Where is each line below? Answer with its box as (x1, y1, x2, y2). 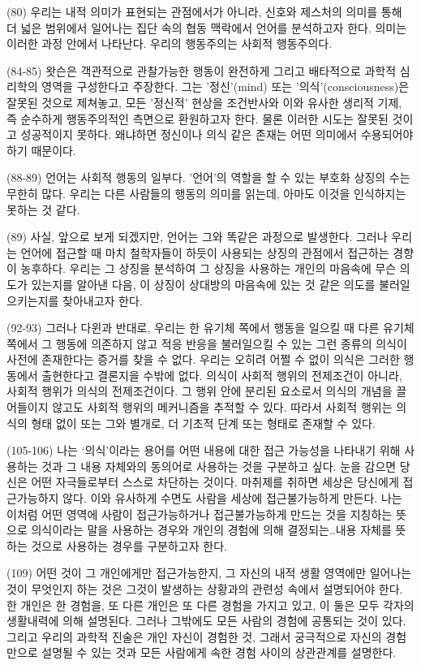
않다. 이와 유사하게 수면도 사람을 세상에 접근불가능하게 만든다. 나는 (62, 490, 402, 507)
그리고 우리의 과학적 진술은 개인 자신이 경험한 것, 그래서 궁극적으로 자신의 (6, 628, 382, 645)
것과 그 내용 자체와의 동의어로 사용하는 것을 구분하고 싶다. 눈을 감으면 (41, 457, 397, 474)
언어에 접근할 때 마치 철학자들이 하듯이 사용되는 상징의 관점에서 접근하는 (20, 244, 389, 261)
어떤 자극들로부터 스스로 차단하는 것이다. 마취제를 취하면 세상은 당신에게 (31, 473, 399, 490)
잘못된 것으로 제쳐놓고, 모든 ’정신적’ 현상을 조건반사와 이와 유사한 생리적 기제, (6, 93, 402, 110)
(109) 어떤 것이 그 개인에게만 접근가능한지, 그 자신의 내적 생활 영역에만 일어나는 (6, 564, 412, 581)
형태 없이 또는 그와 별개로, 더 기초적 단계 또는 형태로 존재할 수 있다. (31, 414, 376, 431)
